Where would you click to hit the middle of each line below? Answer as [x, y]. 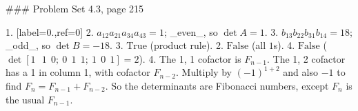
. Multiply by [204, 72]
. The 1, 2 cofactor [306, 58]
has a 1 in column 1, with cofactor [78, 72]
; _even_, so [191, 31]
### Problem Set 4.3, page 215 [75, 8]
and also [300, 72]
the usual [25, 99]
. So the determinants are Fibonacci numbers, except [217, 85]
